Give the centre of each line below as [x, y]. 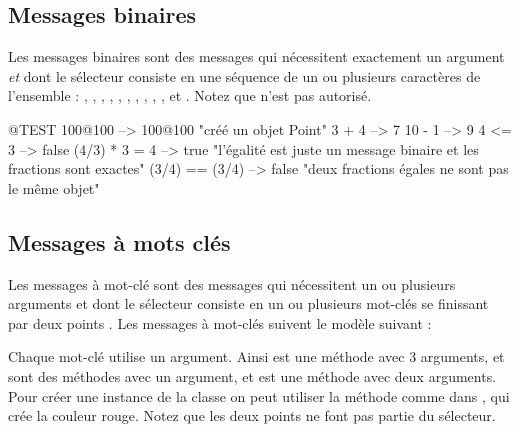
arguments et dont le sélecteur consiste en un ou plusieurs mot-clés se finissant [248, 303]
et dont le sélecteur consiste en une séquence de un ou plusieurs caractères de [244, 75]
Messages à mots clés [119, 241]
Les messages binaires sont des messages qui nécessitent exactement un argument [256, 56]
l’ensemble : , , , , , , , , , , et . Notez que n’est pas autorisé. [190, 95]
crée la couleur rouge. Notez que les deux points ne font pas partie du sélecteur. [252, 415]
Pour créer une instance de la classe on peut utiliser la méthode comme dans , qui [259, 395]
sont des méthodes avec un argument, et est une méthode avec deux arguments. [252, 375]
